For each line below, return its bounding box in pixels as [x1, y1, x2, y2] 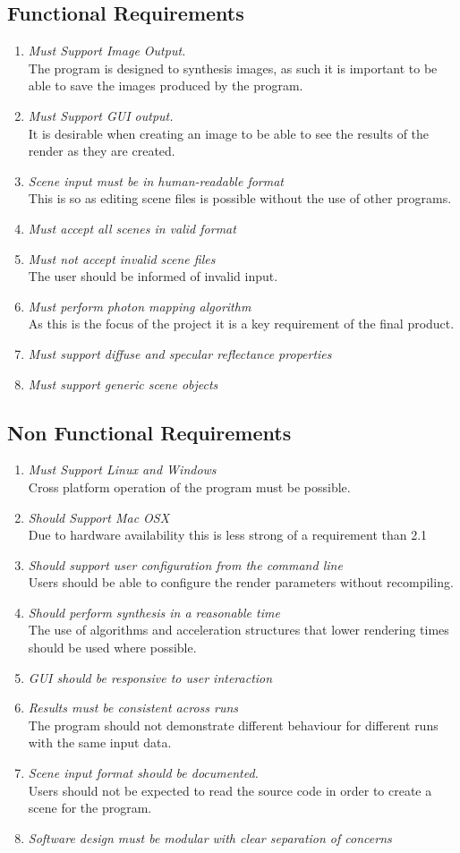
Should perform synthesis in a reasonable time [28, 602, 280, 621]
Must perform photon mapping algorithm [28, 296, 251, 315]
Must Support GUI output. [28, 106, 174, 124]
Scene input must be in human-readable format [28, 171, 284, 190]
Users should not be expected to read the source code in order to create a [28, 780, 432, 799]
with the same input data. [28, 733, 172, 752]
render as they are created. [28, 141, 175, 160]
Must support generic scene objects [28, 374, 218, 393]
